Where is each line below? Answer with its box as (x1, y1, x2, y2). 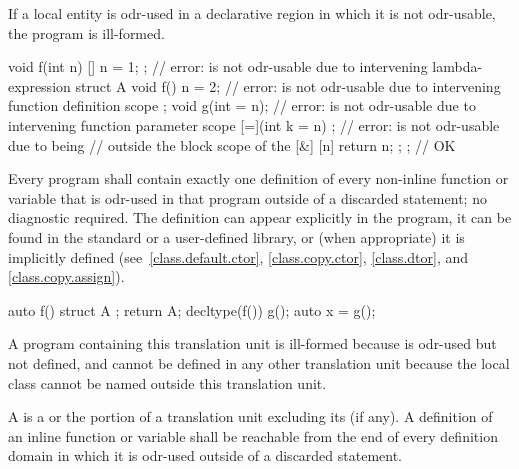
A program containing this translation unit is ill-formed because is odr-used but (8, 333, 497, 354)
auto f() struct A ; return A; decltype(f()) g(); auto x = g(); (8, 299, 376, 320)
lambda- (432, 56, 483, 77)
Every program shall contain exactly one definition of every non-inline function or (8, 168, 509, 189)
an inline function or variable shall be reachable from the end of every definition (8, 425, 498, 446)
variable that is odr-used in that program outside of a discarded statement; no (8, 187, 487, 208)
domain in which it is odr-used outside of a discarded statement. (8, 445, 403, 466)
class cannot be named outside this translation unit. (8, 372, 327, 393)
